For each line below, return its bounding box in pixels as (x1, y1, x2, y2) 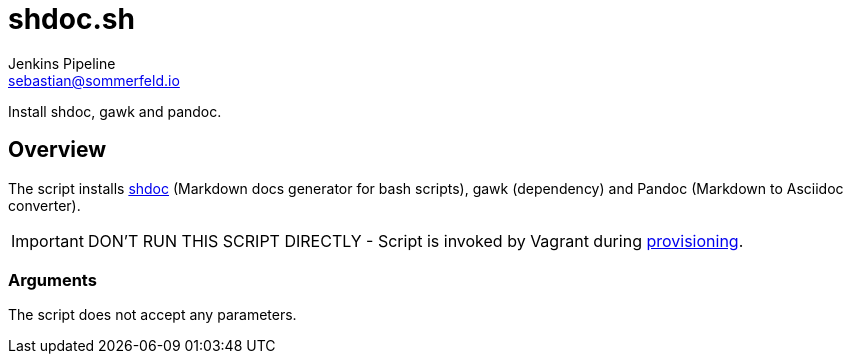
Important (11, 230, 84, 251)
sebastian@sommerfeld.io (8, 71, 180, 89)
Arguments (8, 269, 97, 290)
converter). (8, 196, 81, 214)
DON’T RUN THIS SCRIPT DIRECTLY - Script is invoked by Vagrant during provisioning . (87, 230, 744, 251)
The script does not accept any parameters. (8, 306, 297, 324)
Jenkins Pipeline (8, 54, 116, 72)
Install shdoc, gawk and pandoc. (8, 102, 222, 120)
